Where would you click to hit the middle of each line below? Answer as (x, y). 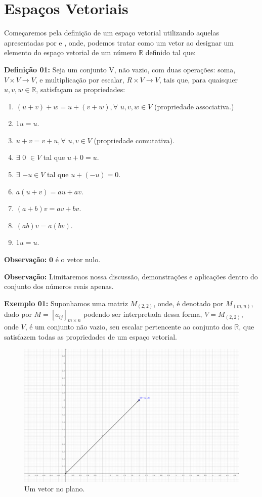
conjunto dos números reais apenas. (59, 286)
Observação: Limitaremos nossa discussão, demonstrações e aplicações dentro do (131, 276)
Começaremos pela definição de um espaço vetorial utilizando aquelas (112, 33)
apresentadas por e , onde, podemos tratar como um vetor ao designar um (119, 42)
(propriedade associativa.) (194, 106)
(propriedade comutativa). (134, 140)
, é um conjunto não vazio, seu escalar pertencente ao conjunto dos (128, 327)
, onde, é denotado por (188, 303)
